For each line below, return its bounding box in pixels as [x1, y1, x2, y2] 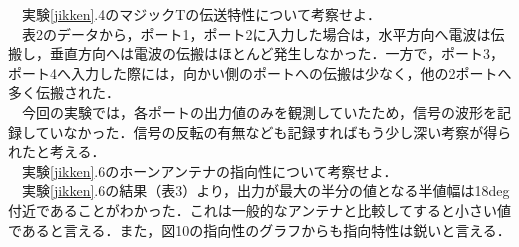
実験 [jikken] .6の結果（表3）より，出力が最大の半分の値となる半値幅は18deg [21, 180, 510, 201]
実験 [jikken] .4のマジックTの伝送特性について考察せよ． [21, 4, 381, 24]
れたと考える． [8, 141, 106, 162]
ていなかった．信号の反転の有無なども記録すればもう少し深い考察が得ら [35, 121, 512, 142]
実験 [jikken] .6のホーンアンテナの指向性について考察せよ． [21, 160, 398, 181]
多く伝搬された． [8, 82, 120, 103]
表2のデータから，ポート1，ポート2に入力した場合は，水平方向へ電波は [21, 23, 491, 44]
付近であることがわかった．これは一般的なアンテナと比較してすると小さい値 [8, 199, 511, 220]
